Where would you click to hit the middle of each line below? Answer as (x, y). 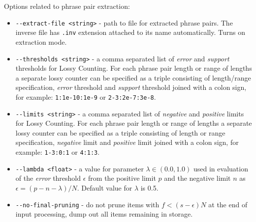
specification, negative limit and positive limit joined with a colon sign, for (127, 142)
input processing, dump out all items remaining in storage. (104, 214)
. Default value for (105, 187)
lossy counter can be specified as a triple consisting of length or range (120, 132)
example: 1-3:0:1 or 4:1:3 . (58, 152)
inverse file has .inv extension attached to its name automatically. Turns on (130, 32)
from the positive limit (122, 178)
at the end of (228, 204)
